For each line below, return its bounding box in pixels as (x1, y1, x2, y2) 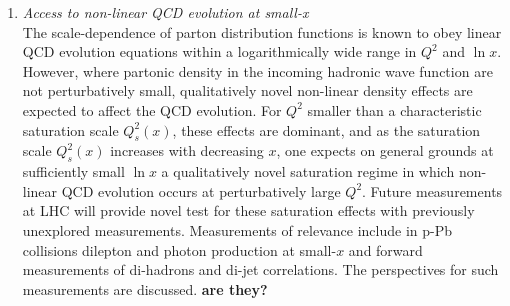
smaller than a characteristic (307, 99, 482, 120)
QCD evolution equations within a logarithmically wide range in (22, 41, 417, 62)
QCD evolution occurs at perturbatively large (61, 180, 341, 201)
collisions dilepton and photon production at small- (22, 239, 337, 260)
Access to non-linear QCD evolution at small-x (22, 2, 309, 22)
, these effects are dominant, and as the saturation (172, 119, 481, 140)
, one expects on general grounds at (276, 140, 494, 161)
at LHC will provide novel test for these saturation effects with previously (22, 200, 475, 221)
